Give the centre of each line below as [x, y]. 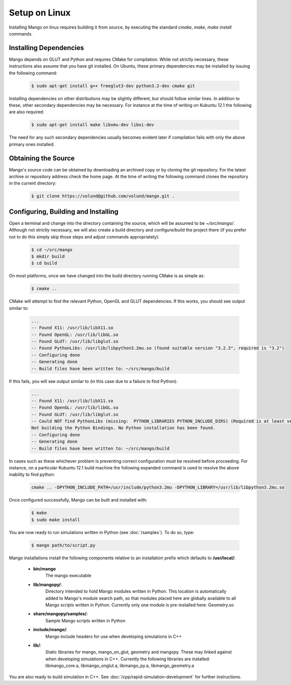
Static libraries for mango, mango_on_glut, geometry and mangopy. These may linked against [139, 652]
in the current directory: [33, 183]
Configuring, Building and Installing [64, 211]
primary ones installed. [32, 144]
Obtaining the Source [42, 158]
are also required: [27, 112]
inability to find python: [32, 475]
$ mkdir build [48, 257]
